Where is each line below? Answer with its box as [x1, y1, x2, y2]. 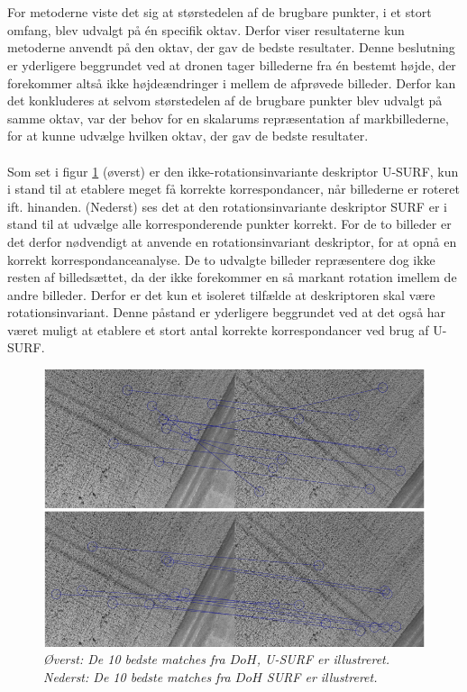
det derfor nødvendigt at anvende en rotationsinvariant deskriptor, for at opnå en [7, 232, 457, 250]
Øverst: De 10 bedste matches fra [43, 650, 225, 669]
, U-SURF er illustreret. [256, 650, 390, 669]
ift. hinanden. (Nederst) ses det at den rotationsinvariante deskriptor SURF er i [7, 196, 447, 215]
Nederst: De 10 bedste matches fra [43, 667, 231, 686]
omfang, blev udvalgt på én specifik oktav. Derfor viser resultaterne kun [7, 20, 405, 39]
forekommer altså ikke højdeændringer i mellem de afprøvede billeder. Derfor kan [7, 73, 456, 92]
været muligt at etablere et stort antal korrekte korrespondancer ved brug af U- [7, 320, 447, 339]
